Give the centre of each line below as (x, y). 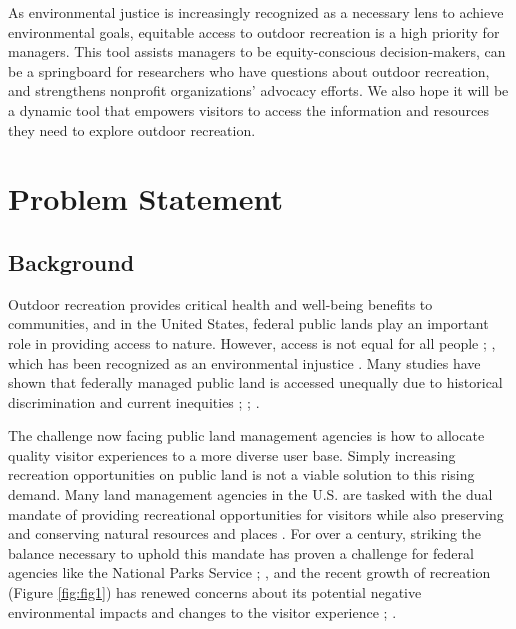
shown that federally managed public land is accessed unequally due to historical (255, 382)
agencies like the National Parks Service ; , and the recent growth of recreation (249, 572)
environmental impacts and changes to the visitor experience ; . (202, 611)
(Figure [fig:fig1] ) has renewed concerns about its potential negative (215, 592)
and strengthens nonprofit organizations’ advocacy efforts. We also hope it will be (258, 90)
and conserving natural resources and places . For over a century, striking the (245, 533)
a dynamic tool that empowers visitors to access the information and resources (248, 109)
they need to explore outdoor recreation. (132, 129)
